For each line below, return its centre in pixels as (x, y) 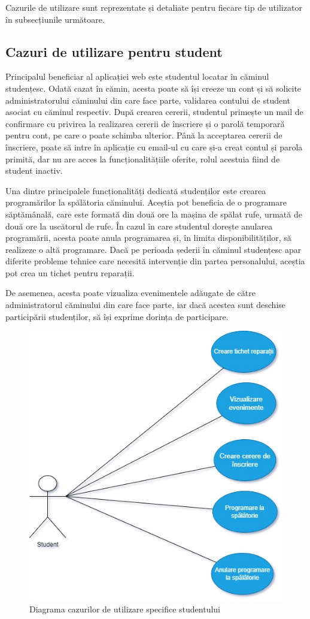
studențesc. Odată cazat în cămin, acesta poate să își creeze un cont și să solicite (154, 88)
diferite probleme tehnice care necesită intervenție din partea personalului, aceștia (155, 261)
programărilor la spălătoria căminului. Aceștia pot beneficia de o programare (146, 202)
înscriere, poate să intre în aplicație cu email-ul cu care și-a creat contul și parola (154, 147)
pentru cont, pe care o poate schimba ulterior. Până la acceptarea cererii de (144, 135)
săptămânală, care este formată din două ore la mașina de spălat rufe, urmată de (154, 214)
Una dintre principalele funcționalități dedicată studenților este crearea (136, 190)
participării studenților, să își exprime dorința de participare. (117, 316)
